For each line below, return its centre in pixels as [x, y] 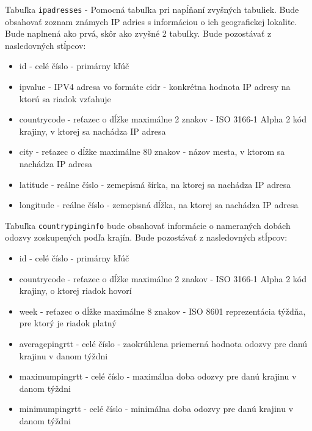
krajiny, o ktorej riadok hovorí [75, 290]
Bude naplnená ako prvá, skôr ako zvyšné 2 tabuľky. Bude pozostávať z [138, 33]
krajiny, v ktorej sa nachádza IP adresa [93, 131]
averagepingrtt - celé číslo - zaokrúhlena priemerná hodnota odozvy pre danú [163, 343]
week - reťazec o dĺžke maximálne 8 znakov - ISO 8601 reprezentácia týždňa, [162, 311]
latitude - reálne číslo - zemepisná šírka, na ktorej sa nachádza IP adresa [155, 184]
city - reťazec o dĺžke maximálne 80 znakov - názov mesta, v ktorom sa [152, 152]
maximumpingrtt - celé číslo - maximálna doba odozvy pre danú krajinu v [158, 376]
